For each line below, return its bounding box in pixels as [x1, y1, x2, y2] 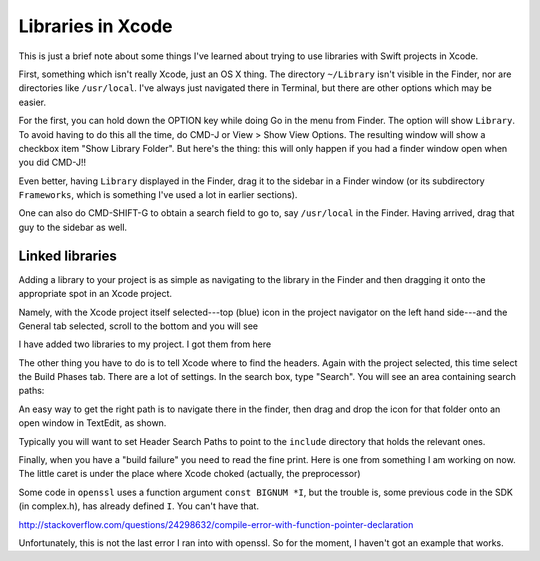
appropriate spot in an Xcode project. [18, 288, 173, 300]
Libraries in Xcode [18, 15, 173, 37]
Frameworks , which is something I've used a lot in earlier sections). [18, 189, 298, 201]
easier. [18, 96, 47, 108]
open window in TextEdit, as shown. [18, 417, 167, 429]
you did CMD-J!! [18, 156, 87, 169]
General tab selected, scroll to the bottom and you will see [18, 320, 259, 332]
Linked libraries [18, 247, 117, 264]
